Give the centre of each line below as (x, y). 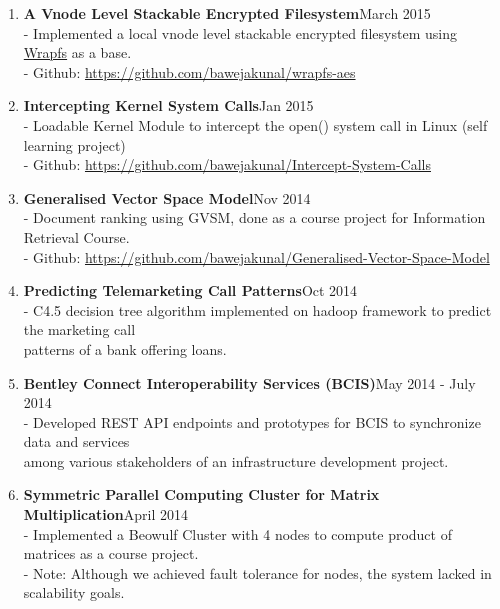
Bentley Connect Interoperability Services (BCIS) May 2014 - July (249, 382)
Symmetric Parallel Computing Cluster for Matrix (201, 494)
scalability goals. (74, 592)
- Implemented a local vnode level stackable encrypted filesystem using (240, 32)
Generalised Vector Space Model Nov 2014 (167, 197)
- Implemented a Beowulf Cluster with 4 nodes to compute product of (237, 533)
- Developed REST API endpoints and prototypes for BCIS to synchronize (252, 421)
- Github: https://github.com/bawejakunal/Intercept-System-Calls (227, 164)
